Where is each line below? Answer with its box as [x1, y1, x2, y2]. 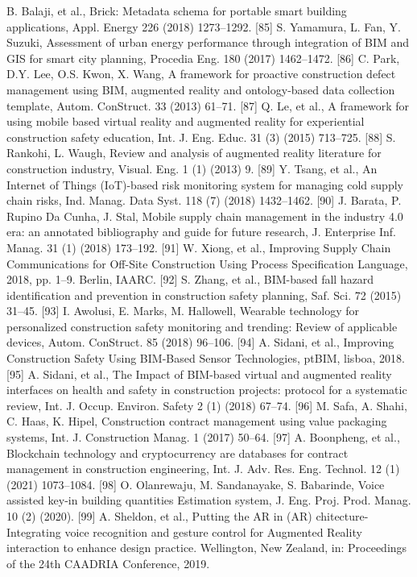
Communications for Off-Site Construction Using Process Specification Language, [6, 255, 408, 272]
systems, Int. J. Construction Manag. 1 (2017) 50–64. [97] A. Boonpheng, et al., [6, 429, 400, 446]
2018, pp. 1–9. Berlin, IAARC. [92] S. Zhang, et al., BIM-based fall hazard [6, 271, 374, 288]
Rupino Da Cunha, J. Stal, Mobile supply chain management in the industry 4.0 [6, 207, 403, 224]
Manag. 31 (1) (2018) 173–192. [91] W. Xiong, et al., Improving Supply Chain [6, 239, 391, 255]
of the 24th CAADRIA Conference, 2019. [6, 554, 210, 571]
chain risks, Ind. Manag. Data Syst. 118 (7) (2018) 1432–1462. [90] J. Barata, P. [6, 192, 402, 209]
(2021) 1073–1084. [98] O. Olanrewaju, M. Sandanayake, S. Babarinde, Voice [6, 475, 385, 492]
